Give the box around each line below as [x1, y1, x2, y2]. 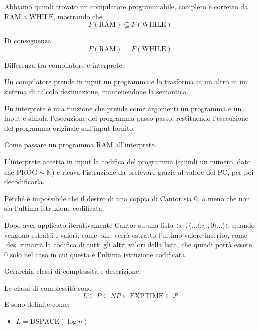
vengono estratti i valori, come [4, 229, 97, 240]
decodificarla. [4, 176, 45, 187]
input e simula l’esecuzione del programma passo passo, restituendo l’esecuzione [4, 113, 248, 123]
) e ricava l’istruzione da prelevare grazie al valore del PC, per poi [51, 166, 254, 177]
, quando [228, 219, 255, 230]
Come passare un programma [4, 139, 94, 150]
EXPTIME [130, 293, 164, 300]
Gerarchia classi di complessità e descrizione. [4, 266, 141, 276]
